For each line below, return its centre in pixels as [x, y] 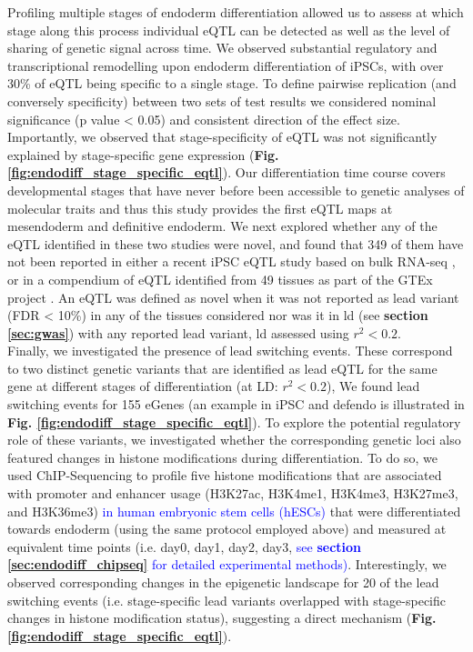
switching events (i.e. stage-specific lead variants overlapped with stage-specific [227, 600]
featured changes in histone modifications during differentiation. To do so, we [222, 457]
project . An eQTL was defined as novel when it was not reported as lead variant [233, 297]
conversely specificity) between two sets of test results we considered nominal [222, 100]
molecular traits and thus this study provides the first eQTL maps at [200, 208]
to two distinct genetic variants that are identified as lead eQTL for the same [222, 368]
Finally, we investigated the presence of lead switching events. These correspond [230, 351]
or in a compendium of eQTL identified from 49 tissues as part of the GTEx [220, 279]
